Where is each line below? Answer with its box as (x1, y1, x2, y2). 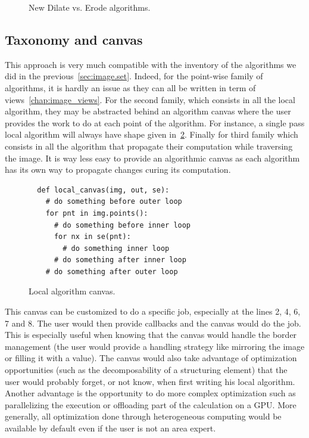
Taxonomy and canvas (5, 30, 143, 48)
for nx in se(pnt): (54, 232, 131, 241)
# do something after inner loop (54, 256, 186, 265)
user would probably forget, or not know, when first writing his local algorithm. (5, 375, 295, 387)
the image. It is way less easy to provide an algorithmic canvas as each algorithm (5, 151, 300, 164)
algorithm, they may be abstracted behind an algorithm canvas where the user (5, 105, 291, 117)
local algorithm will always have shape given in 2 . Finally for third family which (5, 128, 298, 141)
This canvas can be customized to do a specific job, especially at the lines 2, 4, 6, (5, 305, 301, 318)
